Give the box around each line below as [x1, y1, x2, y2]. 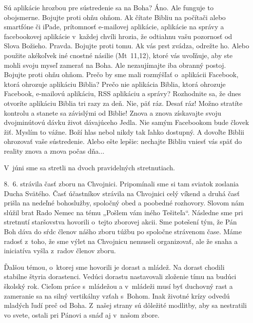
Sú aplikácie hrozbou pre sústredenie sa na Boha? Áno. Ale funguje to [4, 2, 214, 12]
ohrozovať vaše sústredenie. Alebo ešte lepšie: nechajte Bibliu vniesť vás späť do [4, 136, 242, 146]
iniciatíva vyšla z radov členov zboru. [4, 245, 116, 256]
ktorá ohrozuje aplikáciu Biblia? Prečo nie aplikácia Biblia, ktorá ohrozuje [4, 79, 226, 89]
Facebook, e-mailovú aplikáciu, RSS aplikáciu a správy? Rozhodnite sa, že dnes [4, 88, 241, 99]
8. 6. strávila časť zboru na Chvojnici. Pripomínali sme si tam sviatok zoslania [4, 179, 239, 189]
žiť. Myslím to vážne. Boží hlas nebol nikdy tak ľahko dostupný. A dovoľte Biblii [4, 126, 244, 137]
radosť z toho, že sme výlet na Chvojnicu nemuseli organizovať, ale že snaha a [4, 236, 238, 246]
